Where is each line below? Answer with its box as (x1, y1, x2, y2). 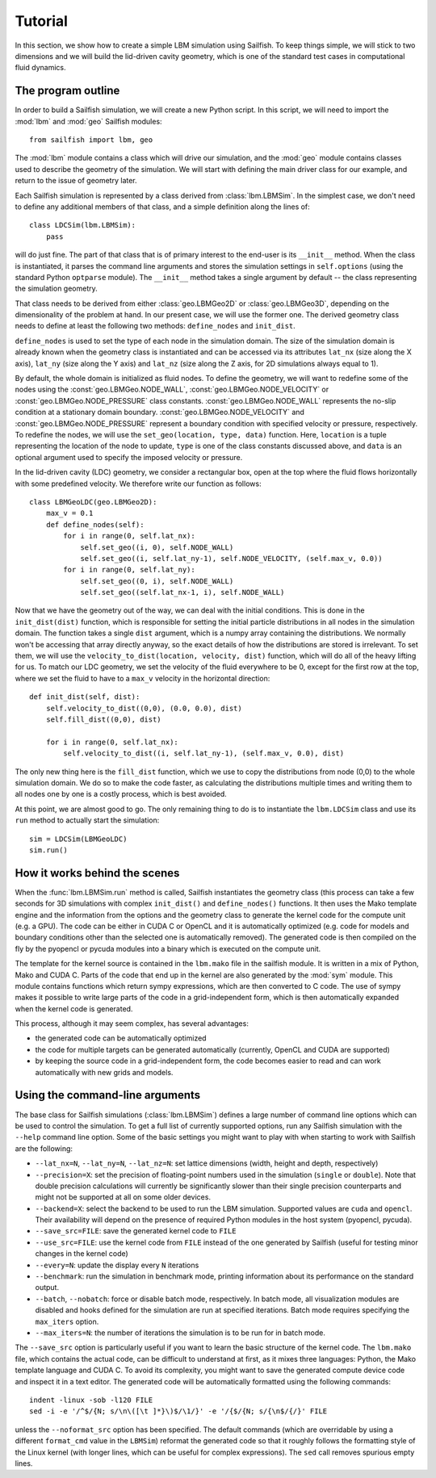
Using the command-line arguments (15, 1088, 201, 1102)
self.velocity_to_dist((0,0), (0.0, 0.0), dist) (45, 703, 242, 713)
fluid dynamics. (15, 63, 66, 73)
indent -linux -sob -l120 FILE (29, 1395, 153, 1405)
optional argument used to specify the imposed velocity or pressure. (15, 452, 243, 462)
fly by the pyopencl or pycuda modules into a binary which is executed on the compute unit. (15, 944, 321, 953)
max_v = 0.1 (45, 509, 94, 518)
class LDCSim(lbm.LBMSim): (29, 220, 136, 230)
